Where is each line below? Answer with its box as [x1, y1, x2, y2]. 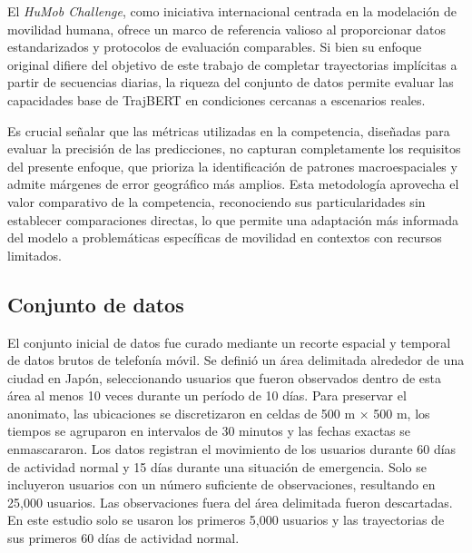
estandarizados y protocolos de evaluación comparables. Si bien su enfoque [7, 37, 422, 56]
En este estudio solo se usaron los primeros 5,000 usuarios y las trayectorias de [7, 510, 445, 529]
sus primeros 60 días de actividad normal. [7, 528, 240, 548]
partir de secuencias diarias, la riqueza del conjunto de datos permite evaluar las [7, 73, 454, 92]
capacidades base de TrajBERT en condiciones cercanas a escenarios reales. [7, 90, 426, 109]
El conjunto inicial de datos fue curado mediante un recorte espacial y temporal [7, 332, 451, 351]
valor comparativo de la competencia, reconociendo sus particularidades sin [7, 192, 426, 211]
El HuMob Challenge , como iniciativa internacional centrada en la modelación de [7, 2, 457, 20]
